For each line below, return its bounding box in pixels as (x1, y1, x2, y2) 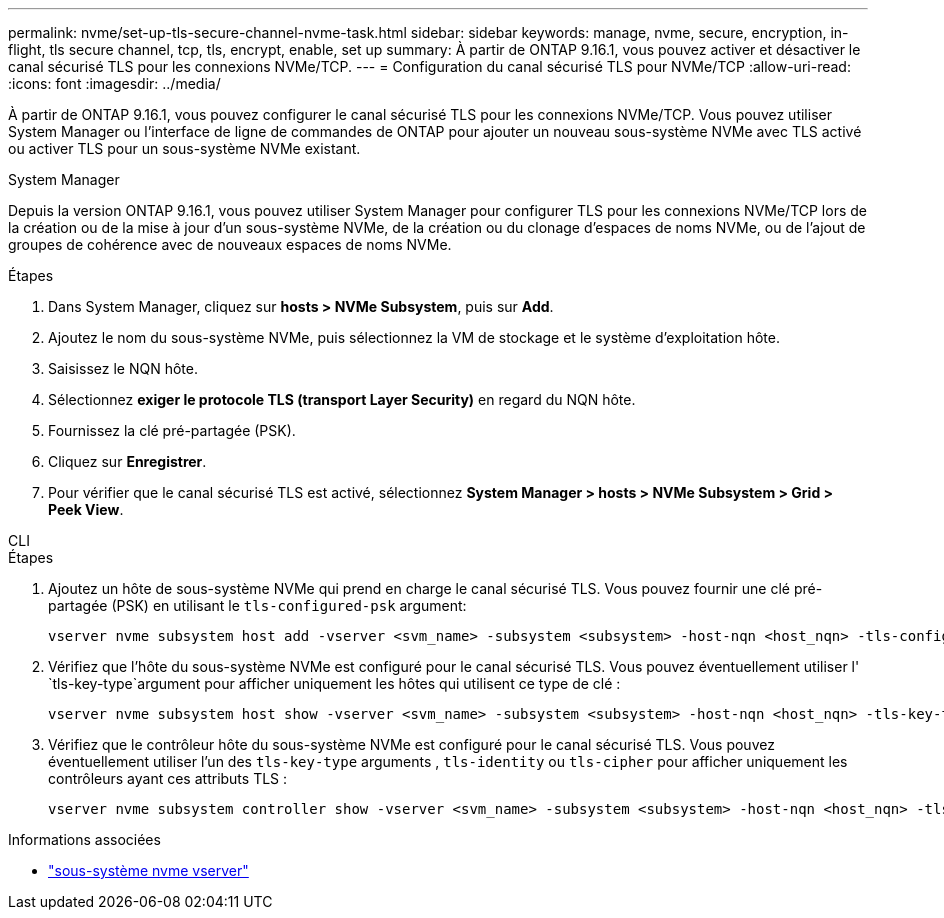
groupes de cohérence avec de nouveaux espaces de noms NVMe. (8, 236, 452, 253)
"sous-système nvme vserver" (48, 862, 249, 879)
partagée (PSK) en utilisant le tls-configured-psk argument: (48, 597, 467, 614)
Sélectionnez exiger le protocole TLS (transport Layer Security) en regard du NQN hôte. (48, 391, 636, 408)
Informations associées (8, 831, 161, 848)
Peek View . (48, 501, 124, 518)
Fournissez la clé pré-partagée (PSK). (48, 422, 296, 439)
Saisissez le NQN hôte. (48, 360, 198, 377)
